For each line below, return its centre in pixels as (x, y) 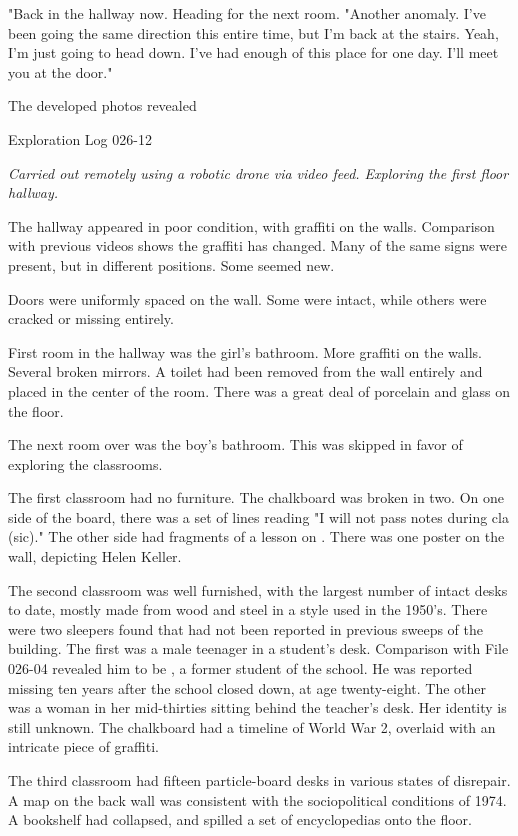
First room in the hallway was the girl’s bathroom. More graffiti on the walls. (245, 351)
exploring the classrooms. (85, 463)
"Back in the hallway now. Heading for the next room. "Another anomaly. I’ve (247, 13)
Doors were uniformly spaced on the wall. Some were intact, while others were (247, 298)
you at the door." (60, 71)
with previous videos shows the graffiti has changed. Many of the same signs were (257, 245)
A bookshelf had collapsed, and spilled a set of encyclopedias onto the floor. (240, 819)
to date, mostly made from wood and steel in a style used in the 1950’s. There (248, 609)
